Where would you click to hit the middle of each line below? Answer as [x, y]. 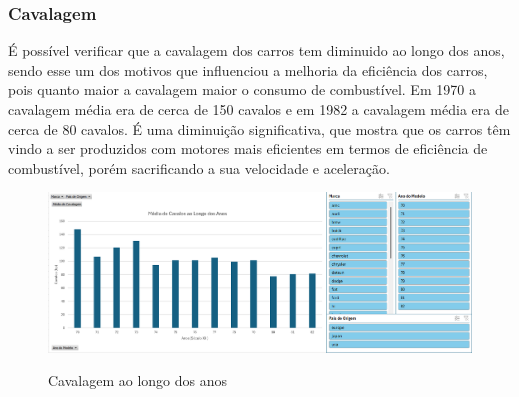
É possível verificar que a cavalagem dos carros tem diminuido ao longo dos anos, [256, 50]
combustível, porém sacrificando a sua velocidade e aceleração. [199, 167]
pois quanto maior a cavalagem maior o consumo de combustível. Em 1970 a [242, 89]
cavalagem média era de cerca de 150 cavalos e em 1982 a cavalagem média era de [258, 109]
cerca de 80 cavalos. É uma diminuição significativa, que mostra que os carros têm [259, 128]
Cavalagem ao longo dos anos [138, 380]
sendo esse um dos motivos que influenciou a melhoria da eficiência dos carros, [248, 69]
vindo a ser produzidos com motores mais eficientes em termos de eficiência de [248, 148]
